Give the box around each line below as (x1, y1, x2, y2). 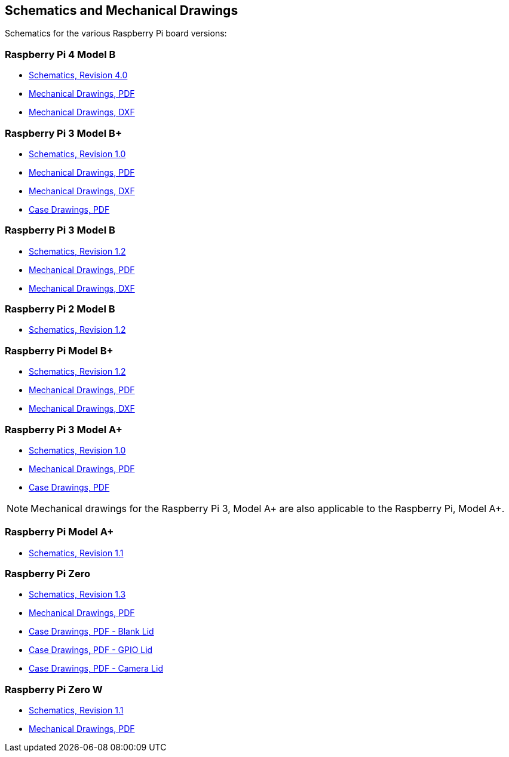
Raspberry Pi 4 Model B (5, 48, 116, 60)
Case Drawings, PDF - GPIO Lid (29, 645, 153, 655)
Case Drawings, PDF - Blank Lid (29, 626, 154, 637)
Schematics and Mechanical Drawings (5, 3, 238, 18)
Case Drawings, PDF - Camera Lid (29, 663, 163, 674)
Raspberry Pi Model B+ (5, 344, 114, 357)
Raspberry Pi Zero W (5, 683, 103, 695)
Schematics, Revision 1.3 (29, 589, 126, 600)
